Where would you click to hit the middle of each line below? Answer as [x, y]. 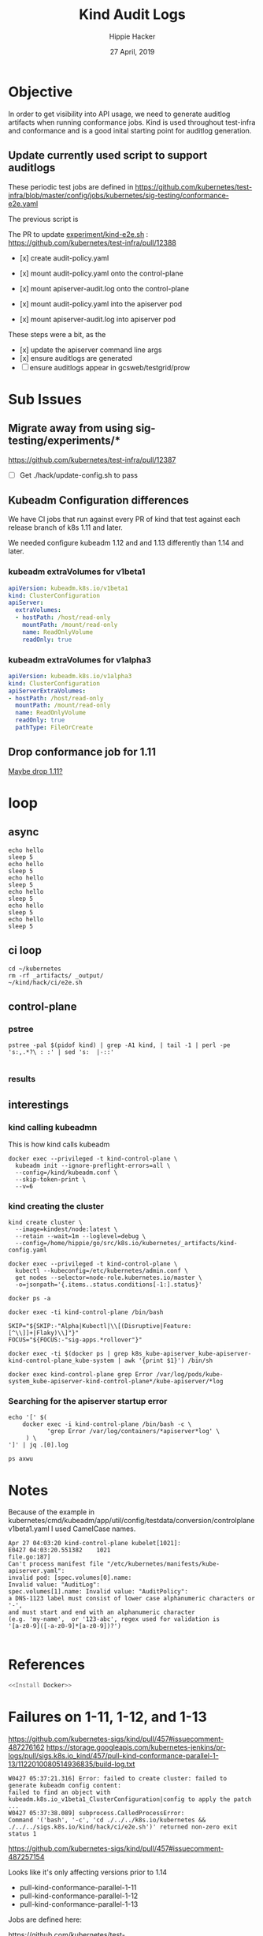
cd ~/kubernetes [35, 969]
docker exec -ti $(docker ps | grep [68, 1354]
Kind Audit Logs [132, 15]
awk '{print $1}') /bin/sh [169, 1361]
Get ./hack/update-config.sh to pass [78, 475]
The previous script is [43, 219]
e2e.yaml [23, 204]
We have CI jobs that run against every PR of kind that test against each [124, 520]
